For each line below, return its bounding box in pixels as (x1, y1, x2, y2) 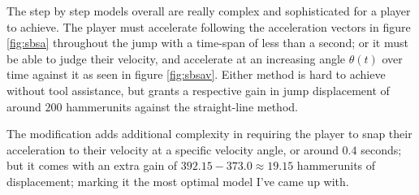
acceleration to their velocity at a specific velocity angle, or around (6, 141, 339, 158)
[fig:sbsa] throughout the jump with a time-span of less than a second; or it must (6, 34, 408, 51)
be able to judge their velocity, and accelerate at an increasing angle (6, 50, 346, 67)
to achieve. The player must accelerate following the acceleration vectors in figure (6, 18, 411, 35)
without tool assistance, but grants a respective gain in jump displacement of (6, 81, 390, 98)
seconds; (361, 141, 402, 158)
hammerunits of (296, 157, 376, 174)
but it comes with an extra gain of (6, 157, 178, 174)
